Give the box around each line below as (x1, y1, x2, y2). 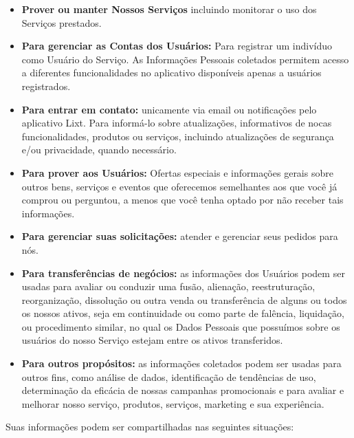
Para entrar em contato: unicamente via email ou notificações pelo (21, 102, 317, 116)
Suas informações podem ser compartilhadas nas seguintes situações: (5, 419, 294, 434)
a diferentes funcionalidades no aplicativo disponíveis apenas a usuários (21, 65, 322, 80)
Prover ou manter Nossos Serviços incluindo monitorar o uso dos (21, 2, 317, 16)
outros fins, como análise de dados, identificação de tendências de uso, (21, 369, 316, 384)
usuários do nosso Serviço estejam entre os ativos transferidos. (21, 333, 283, 347)
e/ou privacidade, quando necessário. (21, 142, 177, 157)
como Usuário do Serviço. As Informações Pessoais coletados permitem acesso (21, 52, 349, 66)
